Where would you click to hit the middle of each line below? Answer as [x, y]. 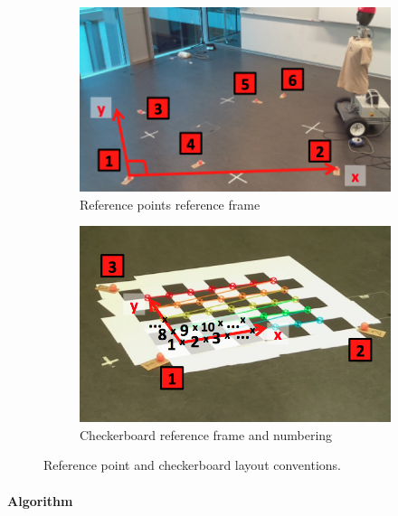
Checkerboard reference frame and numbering [206, 434]
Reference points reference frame [170, 204]
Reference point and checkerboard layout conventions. [192, 465]
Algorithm [40, 500]
